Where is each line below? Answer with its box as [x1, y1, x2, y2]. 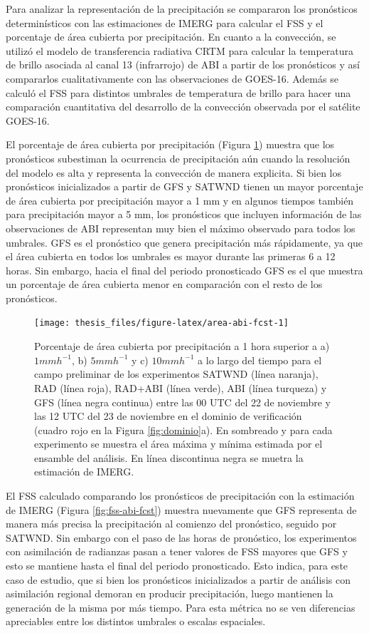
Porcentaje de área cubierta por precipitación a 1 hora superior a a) [34, 339, 330, 354]
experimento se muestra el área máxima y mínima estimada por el [34, 436, 323, 451]
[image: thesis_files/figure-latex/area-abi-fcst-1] [34, 318, 289, 329]
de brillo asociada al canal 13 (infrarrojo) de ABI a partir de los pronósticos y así [6, 57, 360, 72]
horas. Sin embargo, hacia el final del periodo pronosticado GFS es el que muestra [6, 262, 363, 277]
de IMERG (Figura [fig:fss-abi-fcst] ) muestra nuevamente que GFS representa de [6, 502, 357, 517]
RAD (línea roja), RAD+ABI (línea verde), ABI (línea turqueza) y [34, 380, 327, 395]
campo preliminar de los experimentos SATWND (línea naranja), [34, 366, 319, 381]
